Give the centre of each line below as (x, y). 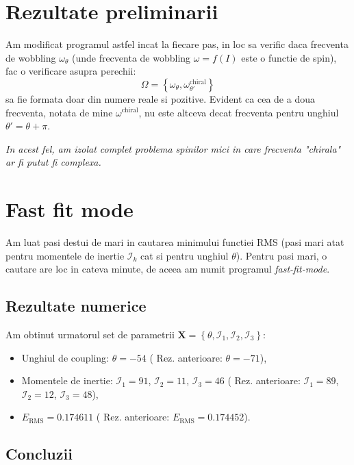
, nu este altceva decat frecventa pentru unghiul (239, 112)
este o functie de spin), (289, 57)
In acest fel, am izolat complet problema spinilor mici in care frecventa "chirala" (173, 148)
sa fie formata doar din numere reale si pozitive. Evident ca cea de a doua (160, 98)
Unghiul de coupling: (65, 357)
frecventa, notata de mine (59, 112)
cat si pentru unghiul (185, 255)
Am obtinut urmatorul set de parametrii (90, 334)
